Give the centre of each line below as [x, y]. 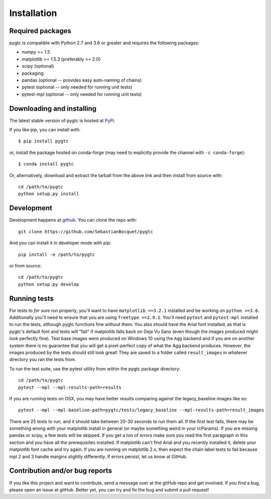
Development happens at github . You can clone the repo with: [73, 220]
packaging [33, 73]
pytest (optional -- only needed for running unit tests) [77, 87]
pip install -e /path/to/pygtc [57, 254]
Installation [33, 13]
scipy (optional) [38, 66]
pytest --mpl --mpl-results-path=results [70, 387]
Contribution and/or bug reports [61, 471]
